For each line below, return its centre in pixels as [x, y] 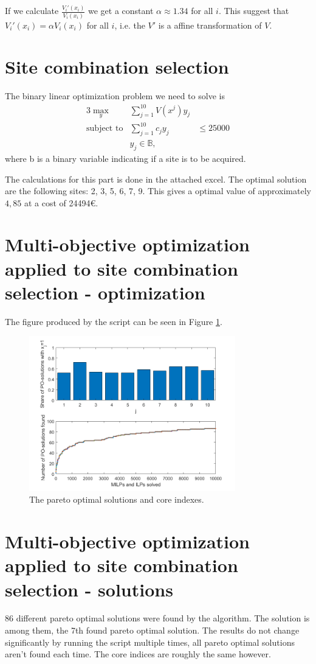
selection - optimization [105, 292]
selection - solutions [89, 589]
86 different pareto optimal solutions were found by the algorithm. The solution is [157, 618]
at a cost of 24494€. [61, 202]
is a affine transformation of [210, 25]
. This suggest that [254, 11]
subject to [105, 129]
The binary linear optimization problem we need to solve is [115, 96]
